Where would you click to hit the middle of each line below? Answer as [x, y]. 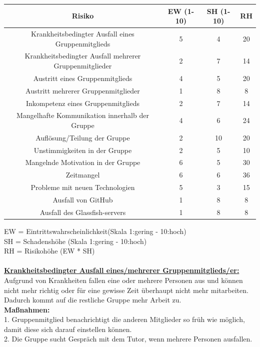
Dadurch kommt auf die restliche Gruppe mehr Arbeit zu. [93, 300]
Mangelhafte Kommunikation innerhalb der [82, 115]
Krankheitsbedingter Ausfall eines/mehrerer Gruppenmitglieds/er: [122, 270]
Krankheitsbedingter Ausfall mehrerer [83, 56]
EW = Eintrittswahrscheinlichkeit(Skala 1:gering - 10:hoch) [95, 231]
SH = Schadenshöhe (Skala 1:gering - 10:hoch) [75, 241]
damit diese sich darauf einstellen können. [68, 329]
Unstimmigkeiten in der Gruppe [83, 150]
